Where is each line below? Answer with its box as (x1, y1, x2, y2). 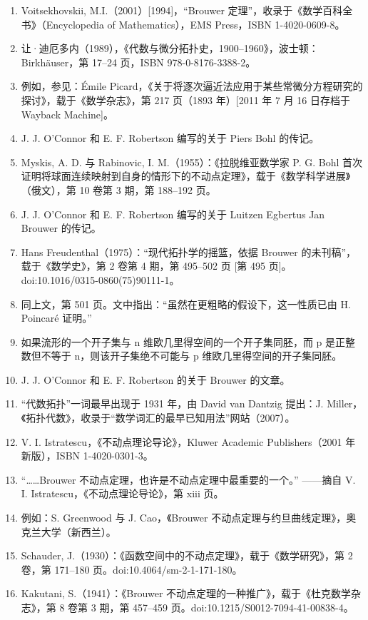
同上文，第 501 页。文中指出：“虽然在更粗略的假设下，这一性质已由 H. (21, 296, 351, 311)
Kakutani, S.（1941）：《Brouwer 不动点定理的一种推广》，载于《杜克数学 (21, 586, 352, 601)
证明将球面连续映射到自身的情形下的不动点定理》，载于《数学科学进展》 (21, 168, 351, 183)
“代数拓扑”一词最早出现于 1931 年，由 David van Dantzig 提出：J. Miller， (21, 396, 363, 411)
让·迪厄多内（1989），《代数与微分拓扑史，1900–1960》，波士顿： (21, 41, 319, 56)
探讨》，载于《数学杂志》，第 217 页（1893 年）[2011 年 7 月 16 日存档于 (21, 92, 350, 107)
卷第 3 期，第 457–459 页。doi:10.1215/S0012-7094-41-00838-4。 (68, 600, 354, 614)
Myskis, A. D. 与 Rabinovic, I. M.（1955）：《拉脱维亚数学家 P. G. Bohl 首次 (21, 154, 363, 169)
